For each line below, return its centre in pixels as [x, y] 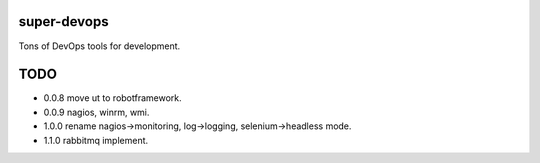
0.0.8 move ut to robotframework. [112, 98]
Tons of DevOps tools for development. [99, 46]
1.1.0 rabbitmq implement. [96, 140]
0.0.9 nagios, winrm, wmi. [96, 112]
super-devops [63, 21]
